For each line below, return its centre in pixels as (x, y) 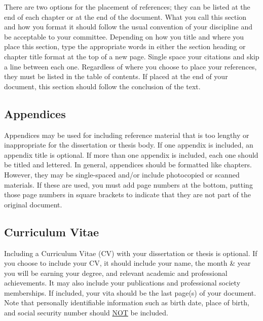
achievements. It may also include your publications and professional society (122, 283)
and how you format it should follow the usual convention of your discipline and (128, 27)
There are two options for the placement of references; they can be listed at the (127, 7)
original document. (33, 204)
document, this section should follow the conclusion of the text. (102, 86)
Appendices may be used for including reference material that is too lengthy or (127, 135)
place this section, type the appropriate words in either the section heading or (125, 46)
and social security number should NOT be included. (86, 313)
